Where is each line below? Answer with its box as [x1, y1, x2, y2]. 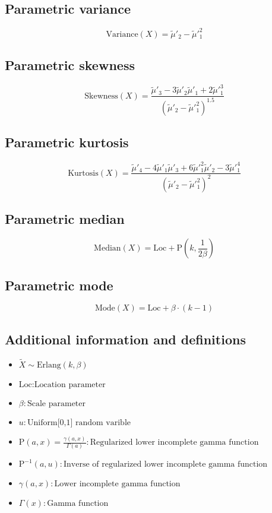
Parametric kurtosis [5, 133, 129, 151]
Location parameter [34, 380, 106, 389]
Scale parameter [27, 399, 86, 408]
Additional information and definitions [5, 330, 246, 348]
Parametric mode [5, 275, 113, 294]
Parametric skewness [5, 56, 135, 74]
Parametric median [5, 210, 125, 228]
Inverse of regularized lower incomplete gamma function [64, 460, 268, 469]
